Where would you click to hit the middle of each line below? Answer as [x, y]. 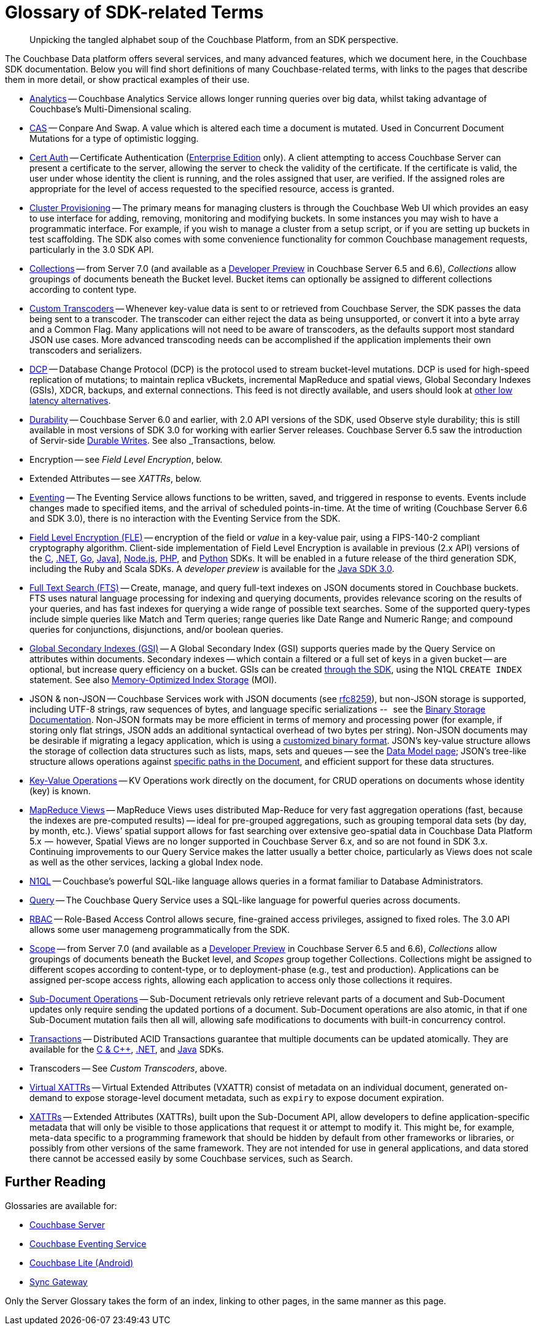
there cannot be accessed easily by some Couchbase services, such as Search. [191, 1158]
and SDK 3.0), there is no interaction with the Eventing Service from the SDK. [185, 518]
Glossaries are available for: [61, 1205]
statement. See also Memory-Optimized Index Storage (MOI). [153, 679]
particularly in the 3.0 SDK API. [92, 249]
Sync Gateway [59, 1282]
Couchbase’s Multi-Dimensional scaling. [110, 109]
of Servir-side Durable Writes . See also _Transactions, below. [153, 440]
